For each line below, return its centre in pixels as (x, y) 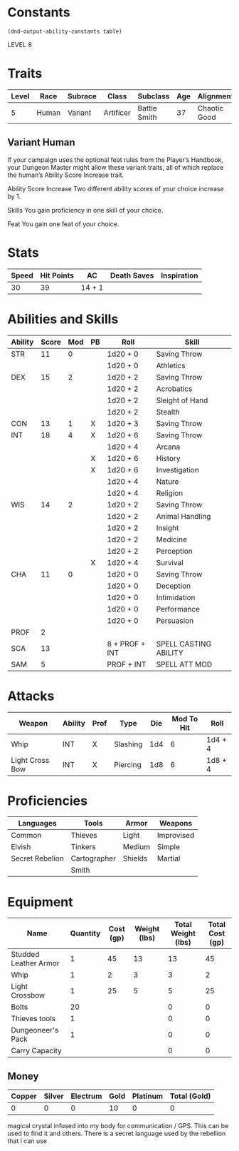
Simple (168, 847)
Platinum (148, 1096)
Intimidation (176, 597)
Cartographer (93, 858)
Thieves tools (33, 1019)
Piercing (128, 764)
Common (26, 836)
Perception (175, 551)
